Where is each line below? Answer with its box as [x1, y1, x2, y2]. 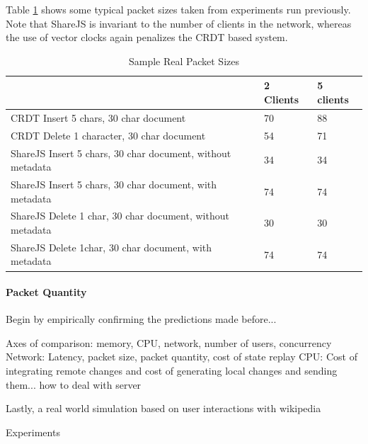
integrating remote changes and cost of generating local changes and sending [6, 363, 338, 378]
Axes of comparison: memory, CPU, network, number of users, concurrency [6, 335, 332, 350]
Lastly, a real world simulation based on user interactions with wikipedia [6, 401, 321, 416]
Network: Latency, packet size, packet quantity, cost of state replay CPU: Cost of [6, 349, 357, 364]
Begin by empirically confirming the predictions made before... [6, 312, 277, 326]
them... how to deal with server [6, 377, 142, 392]
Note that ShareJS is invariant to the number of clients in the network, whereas [6, 16, 352, 30]
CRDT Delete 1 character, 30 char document [11, 127, 206, 142]
